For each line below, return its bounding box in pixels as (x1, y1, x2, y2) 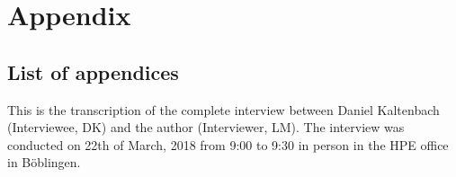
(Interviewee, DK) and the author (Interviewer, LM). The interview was (7, 118, 405, 137)
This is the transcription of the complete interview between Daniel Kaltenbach (7, 100, 440, 119)
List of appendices (7, 58, 179, 85)
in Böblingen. (7, 153, 81, 172)
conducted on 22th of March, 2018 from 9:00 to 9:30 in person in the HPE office (7, 135, 449, 154)
